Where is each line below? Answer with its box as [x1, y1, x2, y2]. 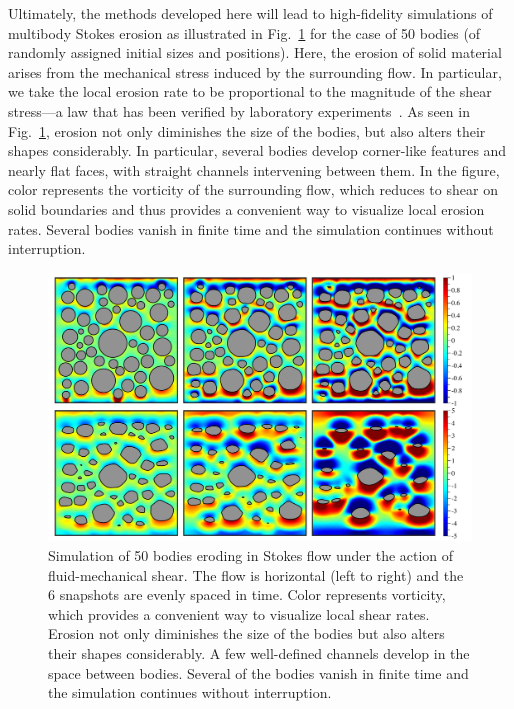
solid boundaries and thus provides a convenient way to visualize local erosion [8, 198, 485, 219]
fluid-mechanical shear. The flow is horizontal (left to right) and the [48, 564, 464, 585]
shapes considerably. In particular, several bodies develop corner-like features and [8, 140, 507, 161]
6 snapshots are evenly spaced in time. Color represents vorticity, [48, 584, 446, 605]
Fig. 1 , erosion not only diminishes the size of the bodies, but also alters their [8, 120, 486, 141]
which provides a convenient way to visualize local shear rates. [48, 603, 430, 624]
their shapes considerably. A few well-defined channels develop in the [48, 643, 470, 663]
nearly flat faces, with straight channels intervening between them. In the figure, [8, 159, 500, 180]
